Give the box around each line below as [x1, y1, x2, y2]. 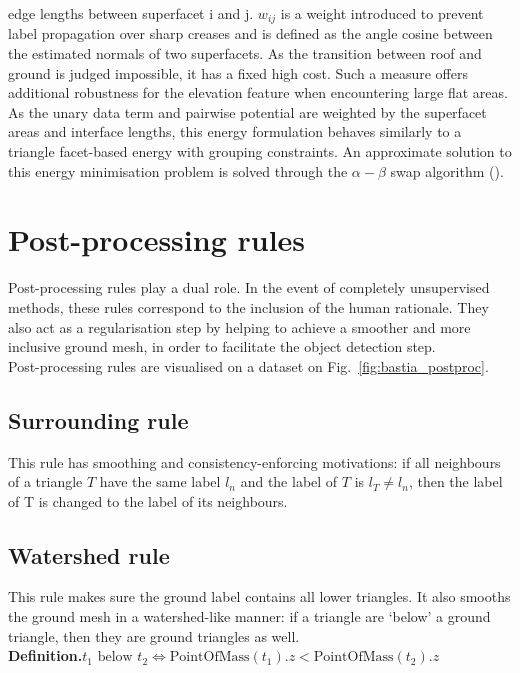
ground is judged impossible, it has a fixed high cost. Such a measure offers [8, 62, 468, 83]
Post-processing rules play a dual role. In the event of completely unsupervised [8, 277, 490, 298]
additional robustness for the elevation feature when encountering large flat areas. [8, 82, 508, 103]
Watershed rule [8, 539, 170, 570]
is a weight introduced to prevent [280, 3, 484, 23]
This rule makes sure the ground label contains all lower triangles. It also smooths [8, 586, 511, 607]
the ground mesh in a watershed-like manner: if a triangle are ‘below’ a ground [8, 606, 491, 627]
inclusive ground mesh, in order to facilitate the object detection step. [8, 336, 436, 357]
